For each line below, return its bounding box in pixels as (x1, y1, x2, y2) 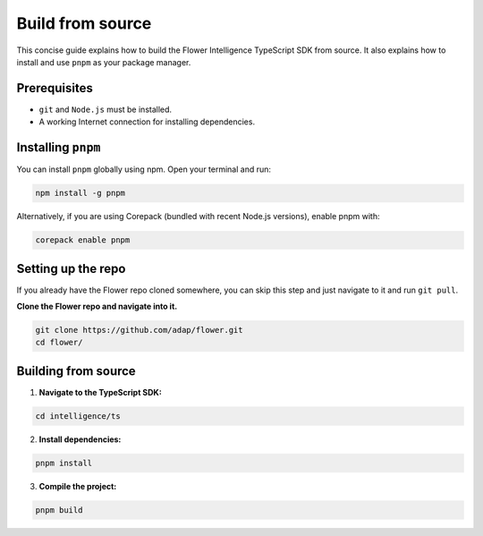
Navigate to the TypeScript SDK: (38, 387, 163, 397)
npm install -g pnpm (35, 188, 125, 199)
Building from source (16, 363, 136, 379)
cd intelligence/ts (35, 411, 121, 421)
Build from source (16, 13, 152, 33)
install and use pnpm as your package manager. (16, 56, 191, 67)
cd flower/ (35, 337, 83, 348)
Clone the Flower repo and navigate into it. (16, 301, 178, 311)
